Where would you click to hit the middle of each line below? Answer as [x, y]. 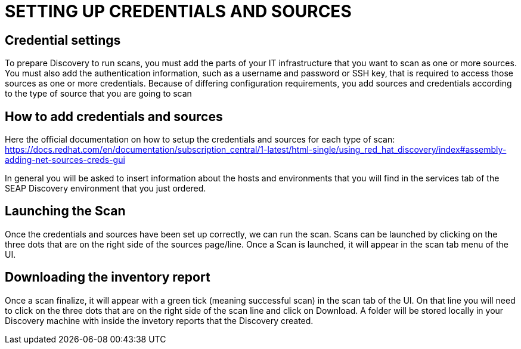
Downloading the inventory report [108, 277]
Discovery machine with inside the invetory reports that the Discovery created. [159, 320]
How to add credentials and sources [114, 116]
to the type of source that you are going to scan [98, 94]
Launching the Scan [65, 211]
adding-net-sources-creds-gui [65, 160]
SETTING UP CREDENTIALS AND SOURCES [178, 11]
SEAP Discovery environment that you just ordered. [106, 189]
